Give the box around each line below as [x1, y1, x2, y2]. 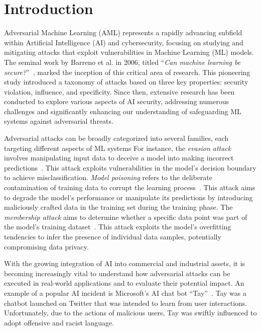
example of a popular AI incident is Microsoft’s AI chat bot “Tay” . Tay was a [4, 287, 246, 298]
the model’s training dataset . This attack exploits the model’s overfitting [4, 221, 231, 232]
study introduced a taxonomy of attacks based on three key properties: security [4, 76, 248, 87]
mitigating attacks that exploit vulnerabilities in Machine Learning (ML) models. [4, 47, 254, 57]
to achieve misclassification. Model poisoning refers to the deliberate [4, 172, 212, 183]
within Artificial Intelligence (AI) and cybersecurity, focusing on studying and [4, 37, 243, 47]
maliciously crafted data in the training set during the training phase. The [4, 202, 233, 212]
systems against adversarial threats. [4, 116, 113, 126]
